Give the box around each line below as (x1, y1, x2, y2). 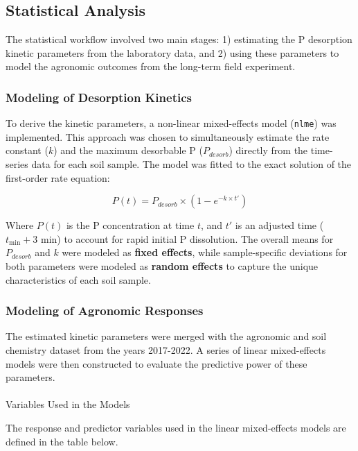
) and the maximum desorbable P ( (53, 143, 203, 158)
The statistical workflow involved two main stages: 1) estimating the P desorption (6, 32, 352, 46)
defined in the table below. (6, 434, 118, 448)
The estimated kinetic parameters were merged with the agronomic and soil (6, 329, 327, 343)
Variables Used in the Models (6, 397, 130, 411)
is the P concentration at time (66, 218, 195, 232)
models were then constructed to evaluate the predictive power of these (6, 356, 307, 371)
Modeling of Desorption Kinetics (6, 88, 192, 105)
